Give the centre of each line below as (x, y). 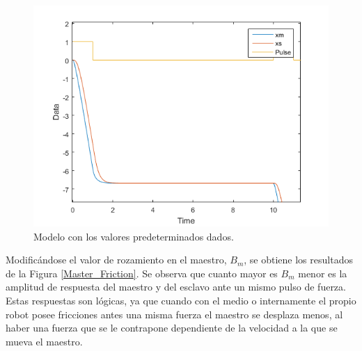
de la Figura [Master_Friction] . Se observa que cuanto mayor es (142, 273)
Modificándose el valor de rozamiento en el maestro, (116, 260)
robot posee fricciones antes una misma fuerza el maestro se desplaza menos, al (174, 314)
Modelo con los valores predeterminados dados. (134, 236)
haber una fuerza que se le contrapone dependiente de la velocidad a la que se (172, 328)
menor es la (323, 273)
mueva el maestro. (44, 341)
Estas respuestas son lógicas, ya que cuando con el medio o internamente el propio (181, 300)
